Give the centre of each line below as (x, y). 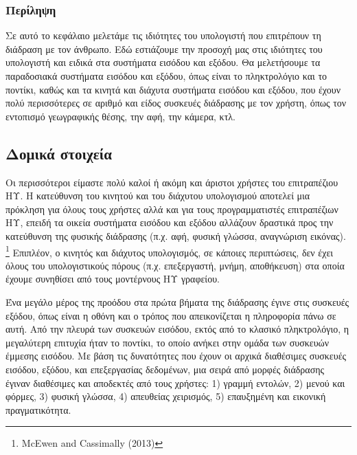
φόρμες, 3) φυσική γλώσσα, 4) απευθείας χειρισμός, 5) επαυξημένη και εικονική (166, 396)
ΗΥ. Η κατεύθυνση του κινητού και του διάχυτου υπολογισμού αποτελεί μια (158, 196)
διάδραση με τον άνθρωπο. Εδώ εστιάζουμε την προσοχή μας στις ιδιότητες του (164, 48)
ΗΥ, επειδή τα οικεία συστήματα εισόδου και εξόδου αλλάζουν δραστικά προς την (170, 222)
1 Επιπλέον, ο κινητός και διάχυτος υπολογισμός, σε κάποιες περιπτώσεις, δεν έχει (170, 251)
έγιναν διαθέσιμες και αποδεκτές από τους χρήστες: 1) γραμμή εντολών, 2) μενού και (175, 382)
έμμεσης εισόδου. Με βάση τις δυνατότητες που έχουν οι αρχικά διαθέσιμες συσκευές (176, 356)
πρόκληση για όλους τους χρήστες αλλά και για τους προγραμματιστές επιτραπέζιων (172, 209)
